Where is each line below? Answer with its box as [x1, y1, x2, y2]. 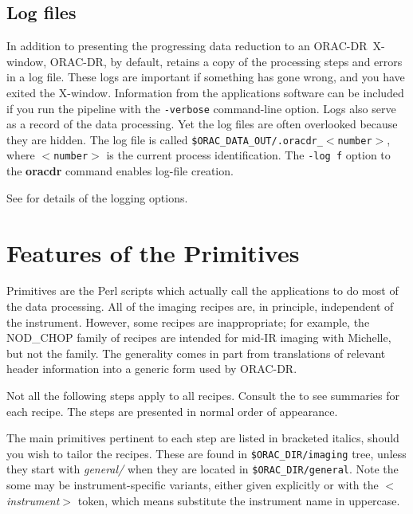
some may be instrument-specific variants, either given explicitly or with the [6, 477, 379, 493]
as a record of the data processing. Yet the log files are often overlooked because [6, 116, 398, 132]
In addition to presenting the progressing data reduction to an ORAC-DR [6, 37, 368, 54]
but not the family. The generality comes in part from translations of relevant [6, 344, 386, 361]
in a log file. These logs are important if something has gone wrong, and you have [6, 69, 405, 85]
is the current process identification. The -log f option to [106, 147, 391, 163]
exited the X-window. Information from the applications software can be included [6, 84, 404, 100]
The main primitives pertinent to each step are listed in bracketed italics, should [6, 430, 399, 446]
